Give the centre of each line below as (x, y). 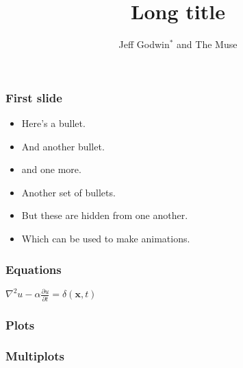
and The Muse (207, 44)
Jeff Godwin (144, 44)
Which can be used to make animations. (106, 238)
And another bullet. (63, 146)
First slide (34, 97)
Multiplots (35, 356)
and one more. (51, 169)
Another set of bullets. (68, 192)
